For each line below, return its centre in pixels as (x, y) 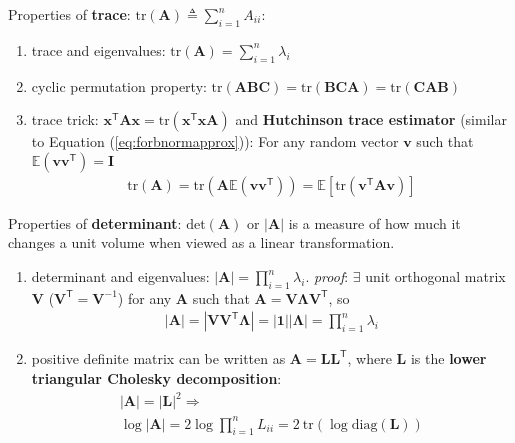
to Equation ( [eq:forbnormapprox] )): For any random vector (215, 141)
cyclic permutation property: (119, 85)
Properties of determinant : (95, 222)
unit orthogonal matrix (435, 276)
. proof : (327, 276)
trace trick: (65, 119)
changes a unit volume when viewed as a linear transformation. (201, 242)
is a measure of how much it (374, 222)
